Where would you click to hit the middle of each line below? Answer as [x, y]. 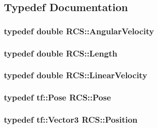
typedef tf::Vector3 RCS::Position [71, 120]
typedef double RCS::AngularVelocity [79, 31]
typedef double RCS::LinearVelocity [76, 75]
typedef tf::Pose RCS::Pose [57, 97]
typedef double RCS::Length [61, 53]
